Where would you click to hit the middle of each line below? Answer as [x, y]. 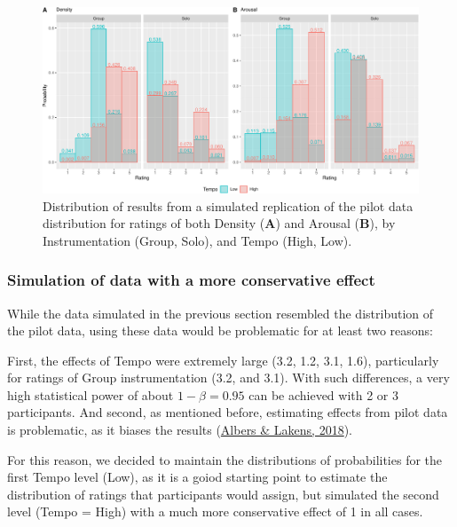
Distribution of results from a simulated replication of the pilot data [228, 205]
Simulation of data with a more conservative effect [191, 280]
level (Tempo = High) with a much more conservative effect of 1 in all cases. [215, 511]
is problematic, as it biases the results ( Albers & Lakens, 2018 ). [180, 430]
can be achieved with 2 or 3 [324, 394]
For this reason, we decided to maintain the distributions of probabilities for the [225, 459]
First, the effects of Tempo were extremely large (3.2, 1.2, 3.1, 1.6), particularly [223, 360]
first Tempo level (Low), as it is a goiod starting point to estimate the [197, 477]
